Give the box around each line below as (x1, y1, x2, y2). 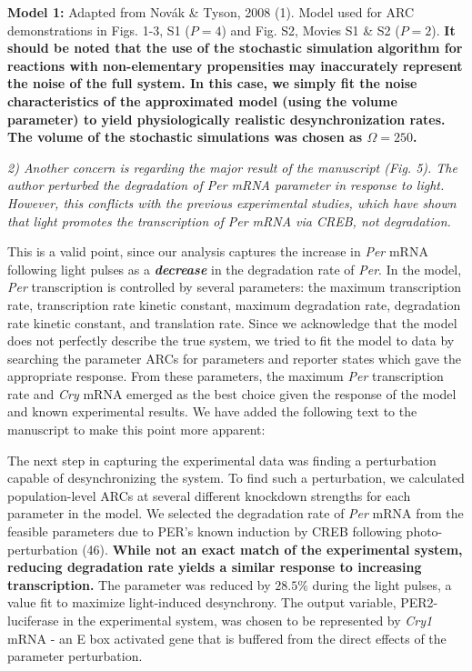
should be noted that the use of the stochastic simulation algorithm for (7, 38, 463, 57)
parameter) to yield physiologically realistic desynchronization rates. (7, 109, 446, 128)
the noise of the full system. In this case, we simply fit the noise (7, 74, 417, 93)
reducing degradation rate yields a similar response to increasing (7, 557, 422, 576)
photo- (406, 522, 443, 541)
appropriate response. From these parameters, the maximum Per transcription (7, 366, 444, 386)
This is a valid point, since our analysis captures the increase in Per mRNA (7, 242, 428, 261)
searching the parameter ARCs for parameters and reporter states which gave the (7, 348, 462, 367)
